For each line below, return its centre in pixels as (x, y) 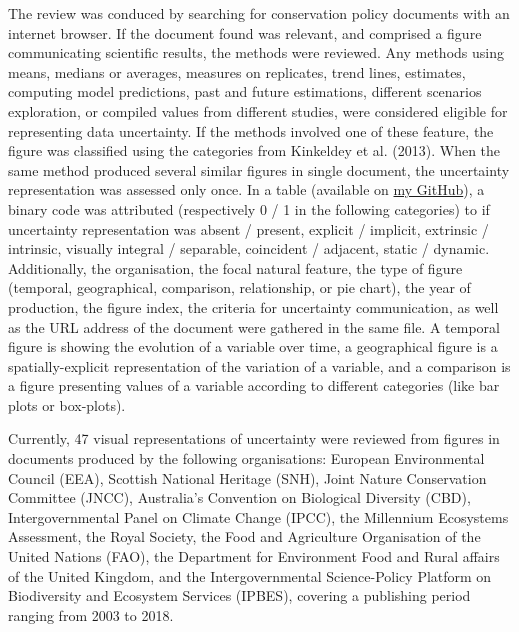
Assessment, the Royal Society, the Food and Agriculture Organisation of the (244, 536)
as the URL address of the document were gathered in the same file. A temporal (254, 326)
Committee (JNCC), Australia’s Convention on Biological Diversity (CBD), (239, 497)
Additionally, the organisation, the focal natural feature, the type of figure (235, 267)
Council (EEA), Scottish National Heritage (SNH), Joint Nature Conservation (247, 477)
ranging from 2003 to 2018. (91, 614)
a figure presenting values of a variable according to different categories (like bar (254, 385)
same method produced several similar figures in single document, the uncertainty (259, 169)
